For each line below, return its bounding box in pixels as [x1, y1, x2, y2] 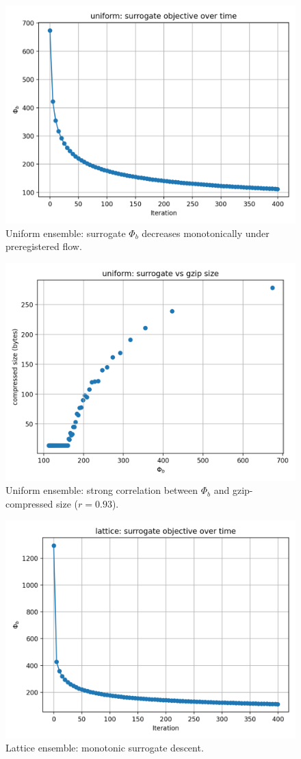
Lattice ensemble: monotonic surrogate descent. [5, 741, 204, 755]
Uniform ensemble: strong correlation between [5, 483, 198, 497]
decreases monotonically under [142, 225, 270, 240]
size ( [56, 496, 79, 510]
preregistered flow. [5, 239, 82, 253]
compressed [5, 496, 53, 510]
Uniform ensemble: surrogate [5, 225, 126, 240]
